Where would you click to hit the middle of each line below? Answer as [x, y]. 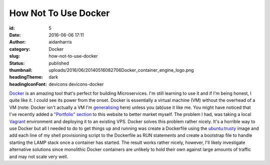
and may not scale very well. [39, 156]
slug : [14, 56]
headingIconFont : [28, 84]
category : [20, 49]
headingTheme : [26, 77]
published [59, 63]
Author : [17, 42]
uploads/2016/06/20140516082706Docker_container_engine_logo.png [121, 70]
